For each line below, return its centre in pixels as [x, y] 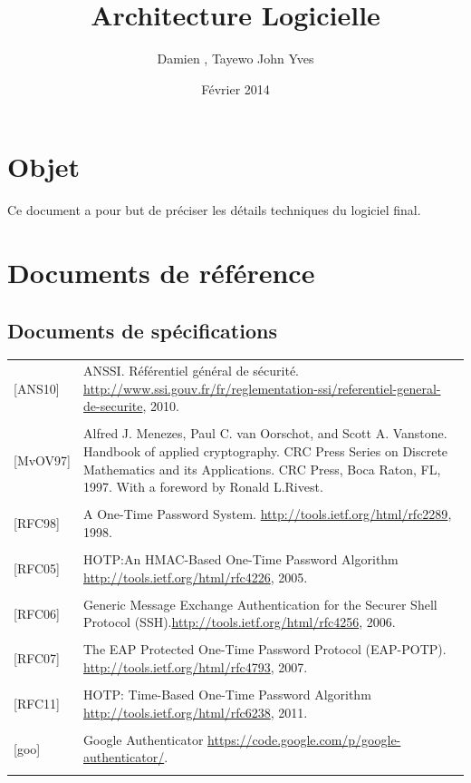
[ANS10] [37, 388]
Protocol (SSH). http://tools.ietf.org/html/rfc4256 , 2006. [240, 622]
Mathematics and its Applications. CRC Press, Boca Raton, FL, [262, 469]
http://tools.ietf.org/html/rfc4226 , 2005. [196, 577]
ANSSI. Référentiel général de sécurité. [192, 371]
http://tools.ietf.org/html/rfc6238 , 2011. [196, 712]
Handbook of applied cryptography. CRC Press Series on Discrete [266, 451]
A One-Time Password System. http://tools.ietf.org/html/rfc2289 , [268, 514]
